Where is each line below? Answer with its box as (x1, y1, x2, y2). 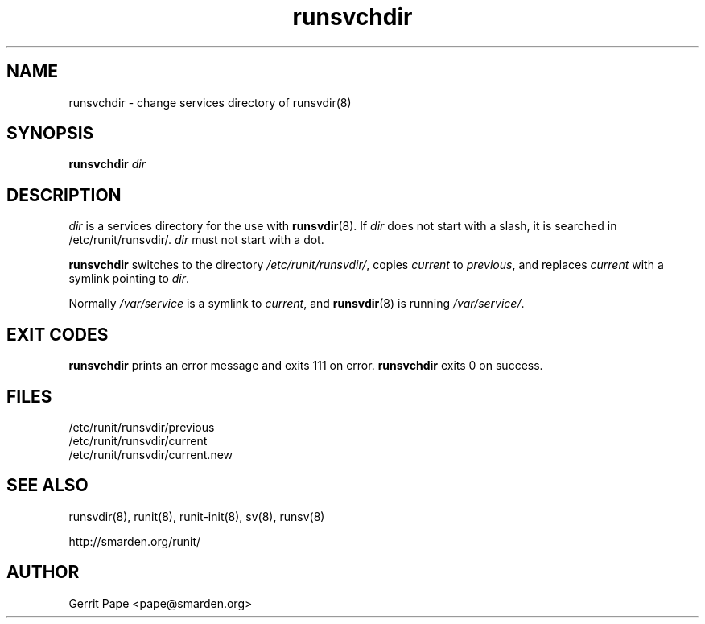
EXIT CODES (6, 324, 109, 345)
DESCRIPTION (6, 184, 122, 205)
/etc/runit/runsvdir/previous (68, 419, 215, 434)
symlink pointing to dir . (68, 271, 190, 286)
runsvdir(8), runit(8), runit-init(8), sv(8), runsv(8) (68, 509, 325, 523)
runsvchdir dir (68, 157, 146, 171)
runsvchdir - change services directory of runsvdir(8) (68, 95, 352, 110)
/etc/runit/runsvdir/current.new (68, 447, 233, 461)
